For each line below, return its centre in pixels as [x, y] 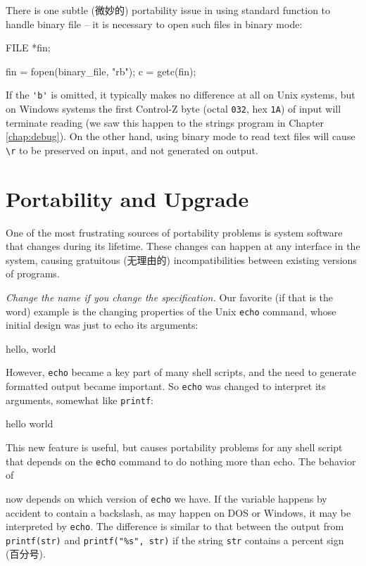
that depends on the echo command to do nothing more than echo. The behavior [181, 461]
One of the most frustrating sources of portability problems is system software [174, 232]
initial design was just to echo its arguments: [102, 325]
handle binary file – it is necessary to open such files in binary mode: [154, 24]
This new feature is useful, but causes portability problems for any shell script [174, 447]
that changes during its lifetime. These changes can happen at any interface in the [183, 246]
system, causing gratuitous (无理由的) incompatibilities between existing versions [181, 259]
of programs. [33, 273]
